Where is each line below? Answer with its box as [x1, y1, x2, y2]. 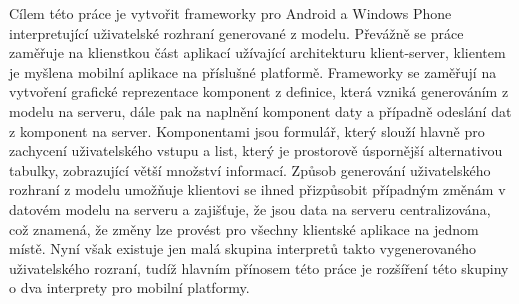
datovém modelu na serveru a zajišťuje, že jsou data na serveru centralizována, [9, 198, 491, 219]
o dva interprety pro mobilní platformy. [9, 277, 250, 298]
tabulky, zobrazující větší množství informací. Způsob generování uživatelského [9, 159, 491, 180]
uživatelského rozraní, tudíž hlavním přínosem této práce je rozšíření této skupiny [9, 257, 509, 278]
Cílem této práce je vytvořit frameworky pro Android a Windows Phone [9, 3, 452, 23]
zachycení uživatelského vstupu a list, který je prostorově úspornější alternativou [9, 140, 503, 161]
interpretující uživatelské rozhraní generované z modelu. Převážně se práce [9, 22, 464, 43]
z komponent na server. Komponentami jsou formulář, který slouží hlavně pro [9, 120, 485, 141]
